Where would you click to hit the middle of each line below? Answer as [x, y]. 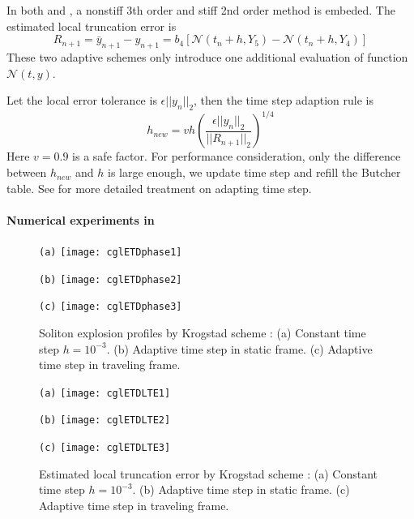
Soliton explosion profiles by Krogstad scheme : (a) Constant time [203, 333]
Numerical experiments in [81, 219]
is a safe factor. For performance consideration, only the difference [237, 156]
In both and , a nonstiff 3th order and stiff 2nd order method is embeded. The [201, 10]
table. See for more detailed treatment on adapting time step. [159, 188]
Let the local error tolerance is [82, 100]
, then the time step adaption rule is [284, 100]
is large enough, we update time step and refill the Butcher [254, 172]
